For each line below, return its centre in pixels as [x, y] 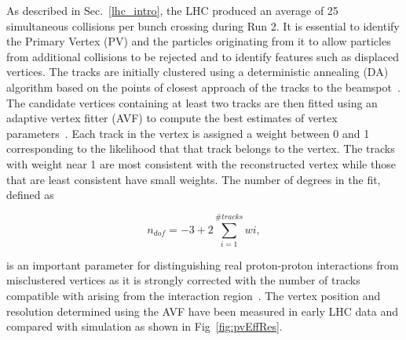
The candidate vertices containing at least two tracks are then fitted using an [192, 102]
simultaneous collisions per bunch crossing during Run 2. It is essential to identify [203, 25]
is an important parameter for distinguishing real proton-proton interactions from [203, 264]
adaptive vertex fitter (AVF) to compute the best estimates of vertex [172, 118]
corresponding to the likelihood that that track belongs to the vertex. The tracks [201, 148]
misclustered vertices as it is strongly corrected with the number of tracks [183, 280]
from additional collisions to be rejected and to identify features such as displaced [203, 56]
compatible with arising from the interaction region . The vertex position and [194, 296]
